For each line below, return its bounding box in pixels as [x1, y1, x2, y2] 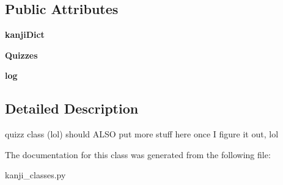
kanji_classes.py [5, 169, 66, 181]
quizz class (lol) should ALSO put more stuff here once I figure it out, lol [5, 128, 279, 140]
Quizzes [5, 48, 38, 61]
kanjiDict [5, 28, 45, 41]
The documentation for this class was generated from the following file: [5, 148, 271, 161]
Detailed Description [5, 99, 139, 118]
